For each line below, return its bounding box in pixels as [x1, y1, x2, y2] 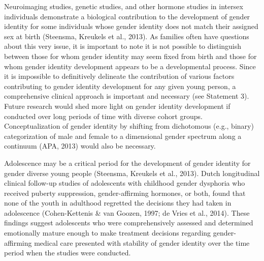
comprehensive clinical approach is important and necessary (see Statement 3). [4, 91, 249, 101]
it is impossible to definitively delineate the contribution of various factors [4, 71, 235, 81]
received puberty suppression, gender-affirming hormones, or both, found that [4, 187, 246, 198]
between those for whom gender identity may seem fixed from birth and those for [4, 50, 257, 61]
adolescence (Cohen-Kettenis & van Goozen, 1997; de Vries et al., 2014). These [4, 207, 250, 218]
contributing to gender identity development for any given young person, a [4, 80, 236, 91]
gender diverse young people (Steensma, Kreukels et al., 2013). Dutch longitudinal [4, 167, 260, 178]
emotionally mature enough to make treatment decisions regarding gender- [4, 227, 236, 238]
